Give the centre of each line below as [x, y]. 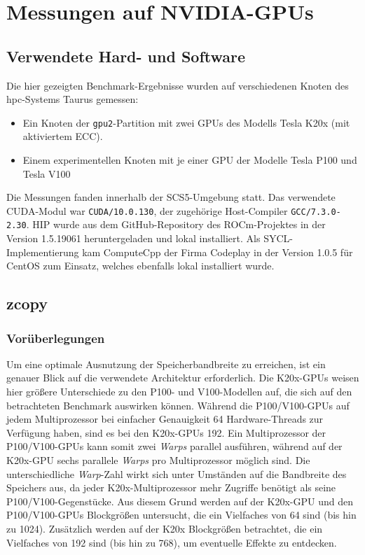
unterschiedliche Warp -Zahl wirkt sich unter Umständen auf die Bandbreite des [177, 473]
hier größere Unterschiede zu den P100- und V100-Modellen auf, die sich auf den [179, 392]
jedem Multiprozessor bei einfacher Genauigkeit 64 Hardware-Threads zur [165, 419]
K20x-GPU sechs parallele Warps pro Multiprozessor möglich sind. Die [158, 460]
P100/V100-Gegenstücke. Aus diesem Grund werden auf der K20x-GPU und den [180, 501]
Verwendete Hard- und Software [126, 56]
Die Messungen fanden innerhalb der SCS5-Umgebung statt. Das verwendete [171, 197]
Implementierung [43, 252]
